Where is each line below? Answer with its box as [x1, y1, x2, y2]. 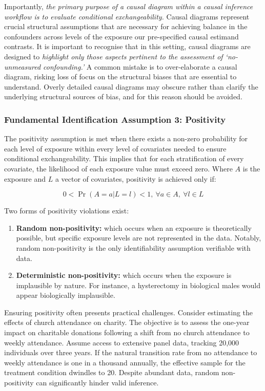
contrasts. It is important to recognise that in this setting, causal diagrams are [4, 41, 251, 52]
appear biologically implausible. [16, 290, 115, 300]
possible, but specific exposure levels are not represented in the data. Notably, [16, 232, 261, 243]
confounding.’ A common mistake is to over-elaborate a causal [43, 61, 237, 72]
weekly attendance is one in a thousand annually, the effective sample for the [4, 357, 246, 367]
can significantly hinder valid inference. [36, 377, 159, 388]
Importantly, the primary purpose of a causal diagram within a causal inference [4, 1, 253, 11]
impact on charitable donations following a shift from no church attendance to [4, 327, 250, 338]
